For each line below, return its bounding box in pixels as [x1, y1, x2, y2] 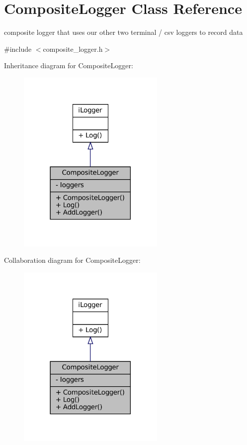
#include [4, 43, 32, 54]
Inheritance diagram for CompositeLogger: [4, 60, 133, 71]
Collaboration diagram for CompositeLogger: [4, 255, 141, 265]
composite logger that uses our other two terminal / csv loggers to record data [4, 27, 243, 37]
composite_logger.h [43, 43, 103, 54]
